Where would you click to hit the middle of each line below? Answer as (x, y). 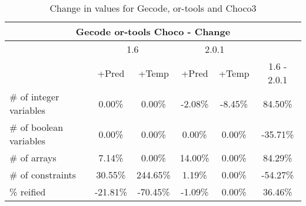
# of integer (34, 97)
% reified (28, 192)
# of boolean (36, 127)
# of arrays (33, 158)
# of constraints (43, 175)
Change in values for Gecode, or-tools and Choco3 (153, 8)
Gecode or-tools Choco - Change (153, 31)
